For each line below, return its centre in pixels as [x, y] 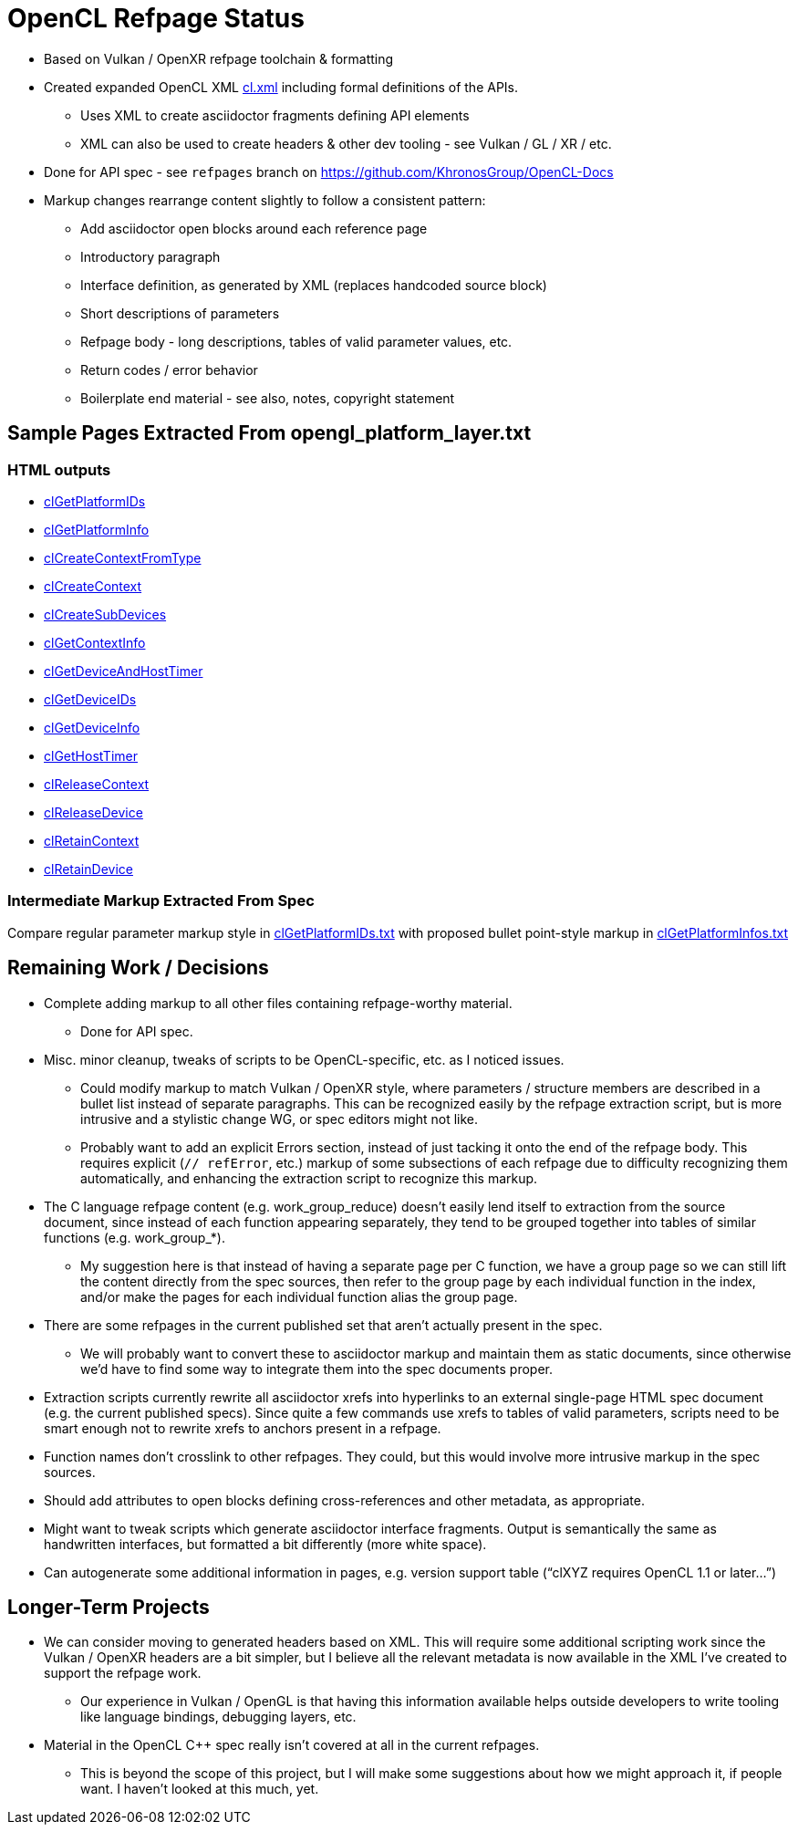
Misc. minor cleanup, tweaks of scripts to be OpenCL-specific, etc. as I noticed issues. [304, 1059]
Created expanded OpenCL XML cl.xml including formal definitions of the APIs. [281, 87]
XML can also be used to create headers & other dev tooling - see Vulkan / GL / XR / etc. [346, 143]
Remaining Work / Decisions [138, 968]
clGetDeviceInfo [92, 727]
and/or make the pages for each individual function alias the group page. [299, 1296]
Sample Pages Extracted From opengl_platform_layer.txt [269, 433]
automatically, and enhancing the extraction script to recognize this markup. [309, 1178]
